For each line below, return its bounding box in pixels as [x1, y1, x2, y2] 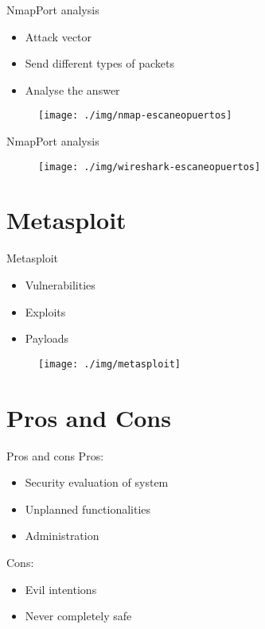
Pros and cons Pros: [6, 447, 104, 464]
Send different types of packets [25, 55, 175, 72]
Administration [25, 527, 99, 544]
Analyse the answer [25, 81, 120, 98]
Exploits [25, 303, 66, 320]
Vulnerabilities [25, 277, 95, 293]
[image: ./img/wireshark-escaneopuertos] [38, 161, 261, 173]
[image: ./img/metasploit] [38, 358, 181, 370]
